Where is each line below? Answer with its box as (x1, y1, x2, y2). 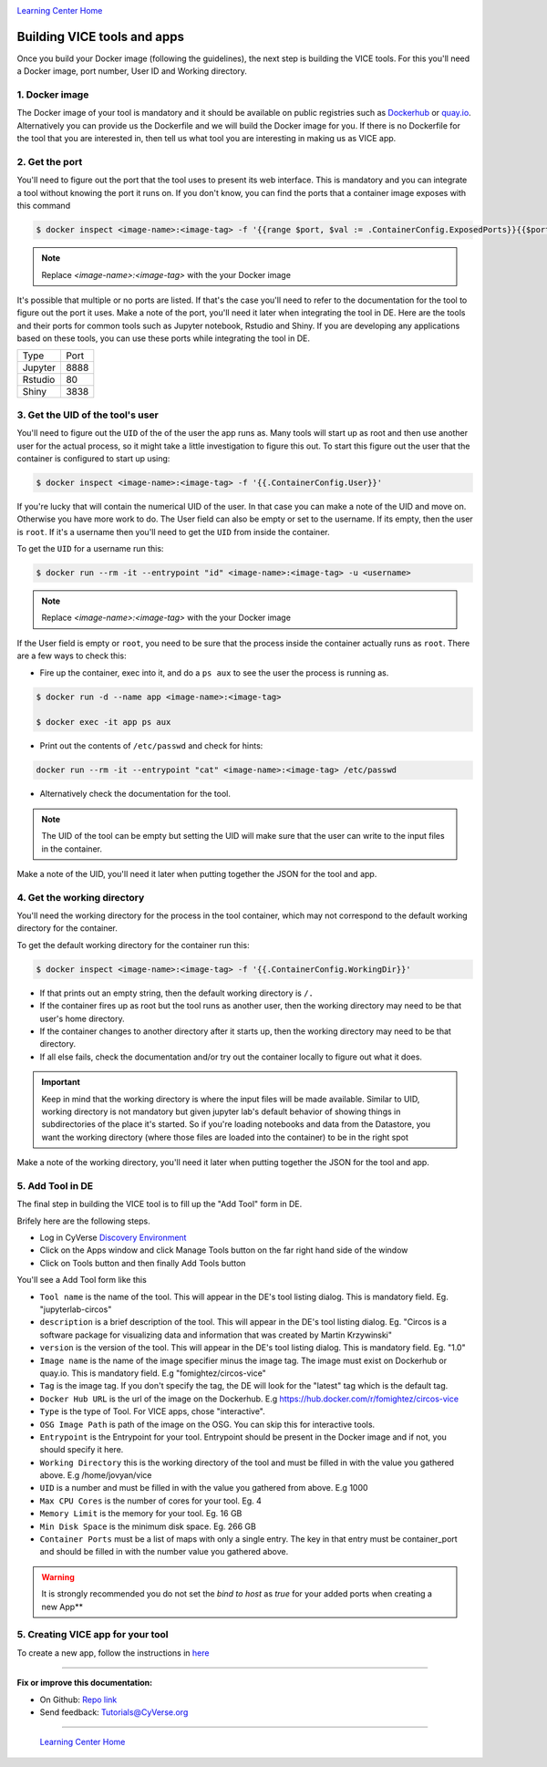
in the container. (41, 843, 102, 854)
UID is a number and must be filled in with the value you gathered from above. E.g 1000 (39, 1483, 368, 1493)
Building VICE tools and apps (16, 28, 185, 45)
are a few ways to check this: (16, 650, 127, 661)
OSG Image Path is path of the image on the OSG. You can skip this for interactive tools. (39, 1419, 376, 1430)
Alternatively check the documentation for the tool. (39, 789, 232, 800)
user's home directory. (39, 1013, 125, 1024)
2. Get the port (16, 155, 83, 168)
